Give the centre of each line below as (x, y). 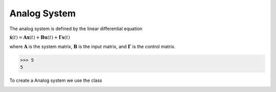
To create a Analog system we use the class (56, 80)
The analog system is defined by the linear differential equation (76, 29)
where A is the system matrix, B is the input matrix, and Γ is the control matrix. (93, 47)
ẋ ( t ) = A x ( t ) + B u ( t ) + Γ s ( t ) (40, 37)
